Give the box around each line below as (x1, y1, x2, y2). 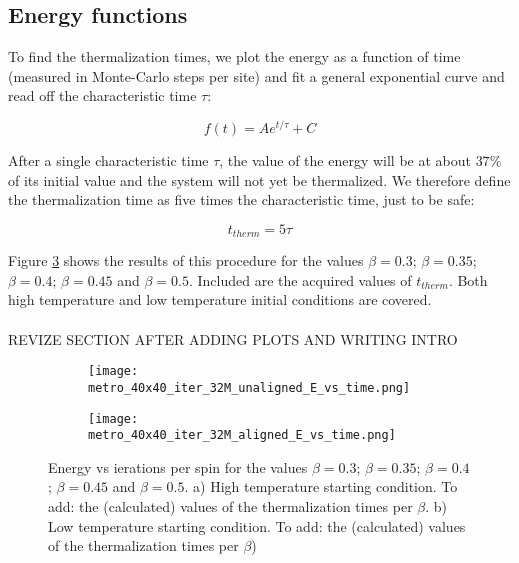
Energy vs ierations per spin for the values (48, 456, 308, 477)
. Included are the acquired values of (188, 269, 412, 290)
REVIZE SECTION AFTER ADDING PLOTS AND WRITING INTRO (8, 328, 458, 349)
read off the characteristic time (8, 85, 197, 106)
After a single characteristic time (8, 150, 209, 171)
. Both (448, 269, 488, 290)
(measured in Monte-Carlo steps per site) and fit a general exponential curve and (8, 65, 505, 86)
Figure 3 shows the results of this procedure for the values (8, 250, 364, 271)
